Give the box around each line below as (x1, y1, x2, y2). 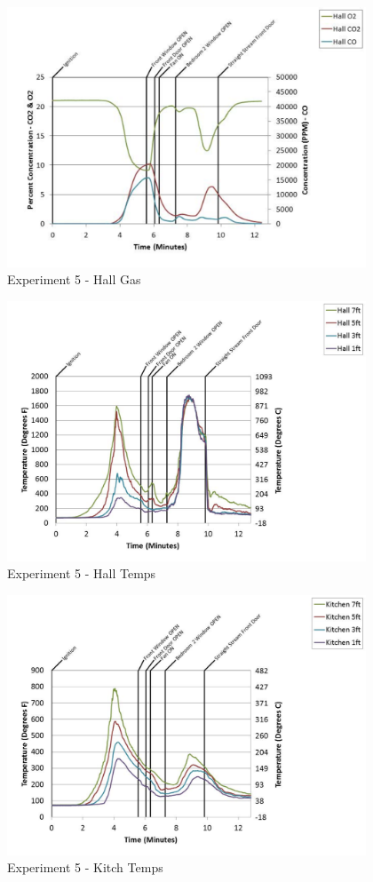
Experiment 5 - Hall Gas (7, 270, 141, 289)
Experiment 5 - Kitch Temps (7, 858, 163, 877)
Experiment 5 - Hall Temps (7, 564, 156, 583)
